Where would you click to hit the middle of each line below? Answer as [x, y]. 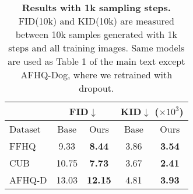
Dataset [25, 129]
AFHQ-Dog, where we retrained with [96, 75]
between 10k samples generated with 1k [96, 34]
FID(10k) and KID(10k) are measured [96, 21]
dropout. [96, 88]
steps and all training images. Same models [96, 48]
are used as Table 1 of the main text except [96, 61]
